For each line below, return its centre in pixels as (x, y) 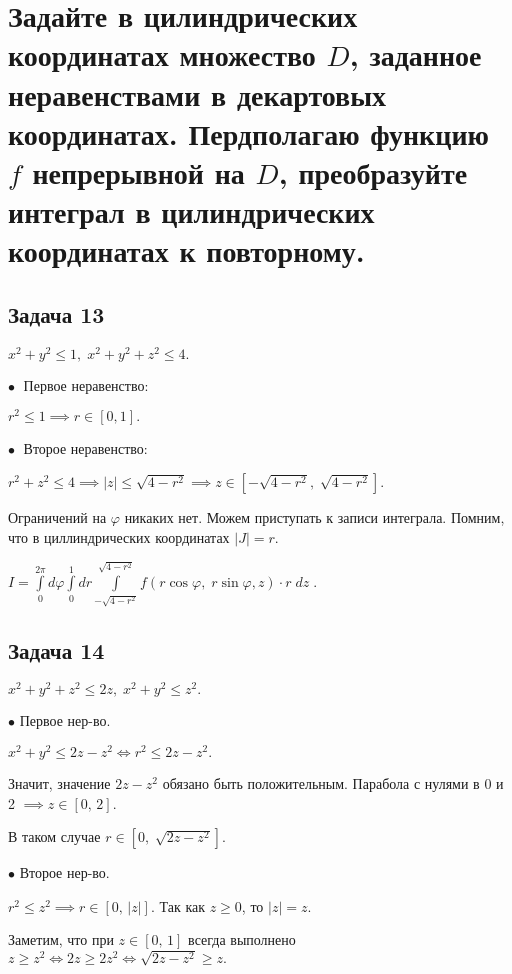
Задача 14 (56, 649)
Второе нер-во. (64, 872)
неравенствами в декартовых (197, 93)
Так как (182, 905)
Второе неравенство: (85, 448)
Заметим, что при (61, 939)
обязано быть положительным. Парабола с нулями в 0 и (333, 783)
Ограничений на (57, 517)
